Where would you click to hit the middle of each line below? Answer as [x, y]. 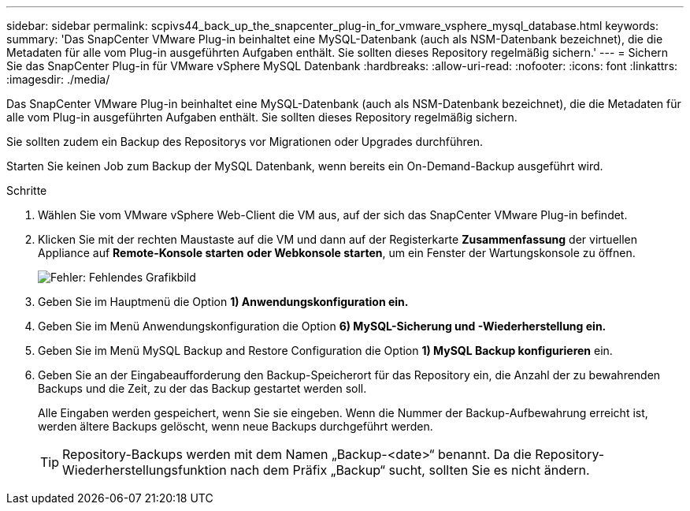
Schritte [27, 190]
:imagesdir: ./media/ [58, 79]
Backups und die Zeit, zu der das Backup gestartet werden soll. [202, 388]
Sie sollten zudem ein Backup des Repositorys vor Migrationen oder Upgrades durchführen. [245, 142]
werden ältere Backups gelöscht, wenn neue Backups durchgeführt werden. [236, 426]
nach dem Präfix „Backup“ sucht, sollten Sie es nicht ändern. [410, 470]
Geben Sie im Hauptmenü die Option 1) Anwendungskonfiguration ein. [223, 302]
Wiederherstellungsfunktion [145, 470]
